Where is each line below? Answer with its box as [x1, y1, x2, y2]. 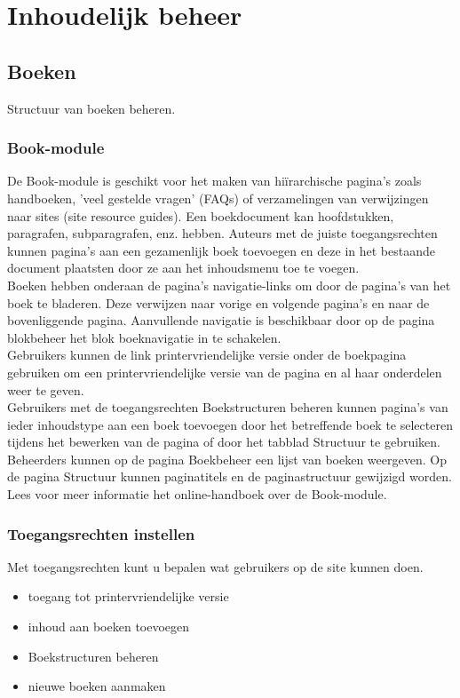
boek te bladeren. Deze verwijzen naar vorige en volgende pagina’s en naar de [7, 293, 430, 312]
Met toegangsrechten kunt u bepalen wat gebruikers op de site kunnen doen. [7, 557, 424, 575]
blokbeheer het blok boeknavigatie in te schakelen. [7, 328, 282, 346]
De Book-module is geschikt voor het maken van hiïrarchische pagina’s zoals [7, 171, 422, 190]
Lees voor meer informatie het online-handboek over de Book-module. [7, 485, 387, 504]
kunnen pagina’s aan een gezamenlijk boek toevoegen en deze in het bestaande [7, 241, 435, 259]
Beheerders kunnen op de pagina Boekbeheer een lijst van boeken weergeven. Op [7, 449, 447, 468]
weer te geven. [7, 380, 84, 399]
